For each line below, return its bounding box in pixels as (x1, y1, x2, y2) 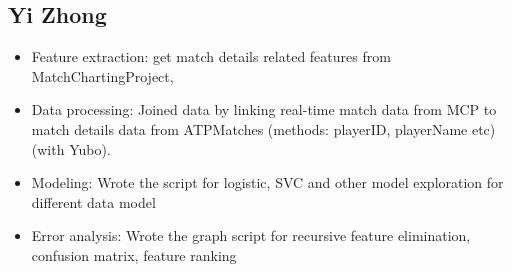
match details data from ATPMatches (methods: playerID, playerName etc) (31, 118, 496, 139)
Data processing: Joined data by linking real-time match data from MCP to (31, 99, 497, 120)
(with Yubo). (31, 138, 111, 159)
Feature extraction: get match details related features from (31, 46, 391, 67)
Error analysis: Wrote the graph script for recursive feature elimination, (31, 225, 471, 246)
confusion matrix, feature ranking (31, 244, 237, 265)
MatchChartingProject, (31, 65, 174, 86)
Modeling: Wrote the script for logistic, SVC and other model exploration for (31, 172, 504, 193)
